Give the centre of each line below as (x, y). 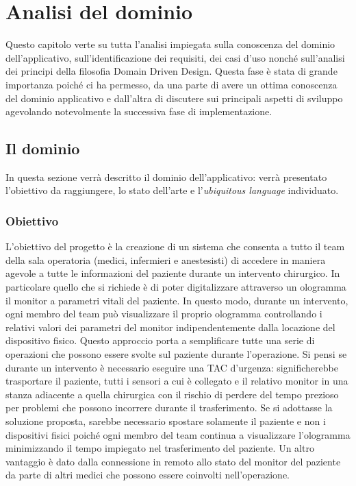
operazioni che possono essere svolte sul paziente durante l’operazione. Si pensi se (176, 354)
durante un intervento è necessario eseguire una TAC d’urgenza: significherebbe (172, 367)
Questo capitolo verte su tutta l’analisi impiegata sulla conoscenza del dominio (170, 44)
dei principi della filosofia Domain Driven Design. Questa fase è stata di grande (171, 71)
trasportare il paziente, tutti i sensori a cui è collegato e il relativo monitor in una (177, 381)
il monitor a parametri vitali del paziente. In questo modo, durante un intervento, (177, 300)
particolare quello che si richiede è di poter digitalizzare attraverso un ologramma (176, 287)
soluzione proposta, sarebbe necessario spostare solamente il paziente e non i (166, 421)
